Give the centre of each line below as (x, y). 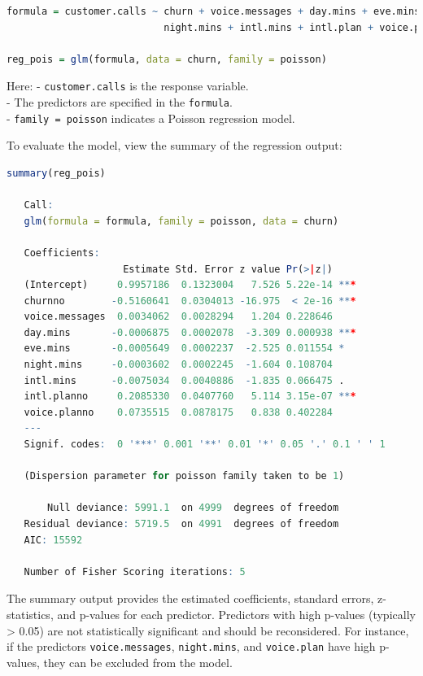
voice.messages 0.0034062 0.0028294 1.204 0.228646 (178, 317)
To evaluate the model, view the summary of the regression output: (174, 145)
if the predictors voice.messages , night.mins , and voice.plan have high (191, 646)
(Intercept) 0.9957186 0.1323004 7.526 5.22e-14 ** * (190, 285)
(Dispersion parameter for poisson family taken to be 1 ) (184, 476)
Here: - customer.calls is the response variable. (128, 86)
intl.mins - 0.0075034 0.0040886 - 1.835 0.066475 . (184, 380)
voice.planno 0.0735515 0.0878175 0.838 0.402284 (178, 412)
